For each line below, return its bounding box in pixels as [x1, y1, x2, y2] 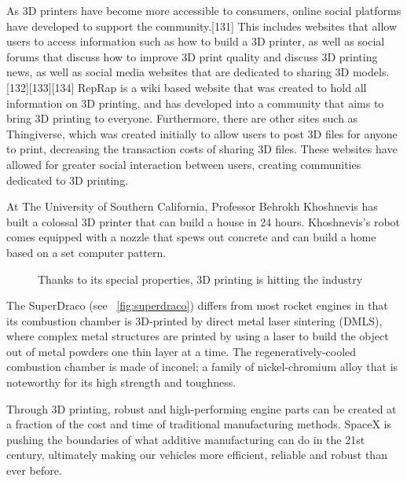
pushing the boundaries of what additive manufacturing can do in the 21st [6, 431, 365, 447]
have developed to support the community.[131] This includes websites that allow [6, 17, 398, 34]
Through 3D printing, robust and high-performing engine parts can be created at [6, 400, 397, 417]
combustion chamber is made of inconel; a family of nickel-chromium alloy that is [6, 358, 398, 375]
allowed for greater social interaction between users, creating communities [6, 156, 361, 172]
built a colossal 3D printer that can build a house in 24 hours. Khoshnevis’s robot [6, 213, 401, 229]
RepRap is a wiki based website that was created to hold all [78, 79, 367, 95]
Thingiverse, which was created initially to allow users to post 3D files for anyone [6, 125, 398, 141]
